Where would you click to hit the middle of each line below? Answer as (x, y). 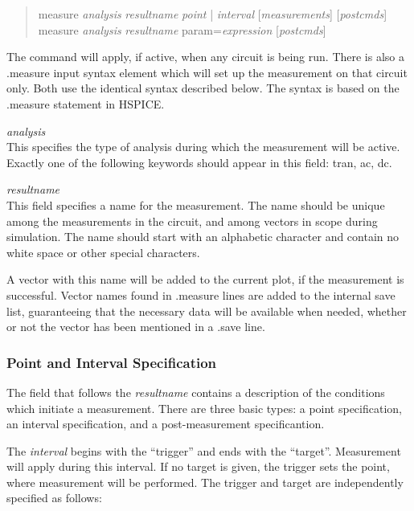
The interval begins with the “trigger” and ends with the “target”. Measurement (204, 450)
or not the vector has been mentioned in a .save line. (136, 327)
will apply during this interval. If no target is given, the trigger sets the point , (198, 466)
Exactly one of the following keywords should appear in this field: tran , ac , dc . (199, 162)
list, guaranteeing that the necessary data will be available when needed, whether (207, 311)
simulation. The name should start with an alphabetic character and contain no (203, 237)
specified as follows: (54, 498)
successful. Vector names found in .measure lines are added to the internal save (201, 294)
